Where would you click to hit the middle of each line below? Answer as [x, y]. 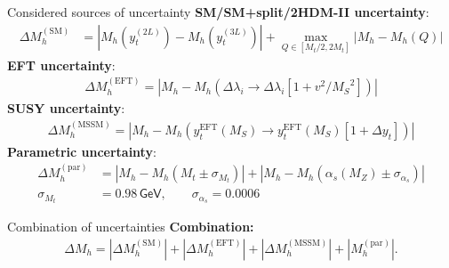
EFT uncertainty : [61, 65]
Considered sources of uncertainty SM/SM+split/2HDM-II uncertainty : [218, 12]
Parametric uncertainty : [82, 151]
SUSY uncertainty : [66, 108]
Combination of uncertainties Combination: [131, 227]
